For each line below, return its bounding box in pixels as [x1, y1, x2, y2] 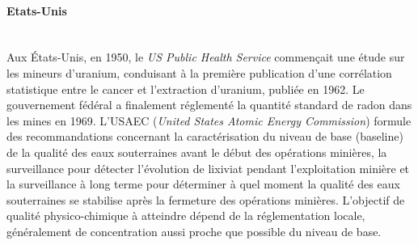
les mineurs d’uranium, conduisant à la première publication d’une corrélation [6, 64, 392, 81]
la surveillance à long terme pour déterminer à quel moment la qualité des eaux [6, 175, 400, 192]
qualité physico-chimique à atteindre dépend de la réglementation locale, [6, 207, 365, 224]
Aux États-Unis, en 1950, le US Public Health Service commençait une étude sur [6, 49, 405, 65]
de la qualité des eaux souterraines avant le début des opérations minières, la [6, 143, 387, 160]
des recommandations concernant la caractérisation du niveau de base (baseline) [6, 128, 403, 145]
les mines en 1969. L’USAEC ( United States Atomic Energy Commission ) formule [6, 112, 412, 129]
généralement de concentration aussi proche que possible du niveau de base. [6, 222, 382, 239]
